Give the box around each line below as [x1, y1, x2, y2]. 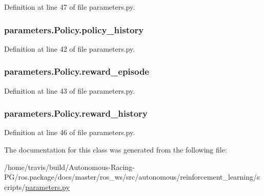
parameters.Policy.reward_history [4, 107, 148, 120]
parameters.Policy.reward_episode [4, 65, 149, 78]
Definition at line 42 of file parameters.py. [4, 43, 135, 54]
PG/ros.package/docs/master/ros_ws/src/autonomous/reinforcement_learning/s [4, 171, 260, 182]
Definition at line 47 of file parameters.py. [4, 2, 135, 12]
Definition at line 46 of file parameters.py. [4, 127, 135, 138]
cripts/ [4, 181, 26, 192]
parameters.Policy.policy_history [4, 23, 144, 36]
